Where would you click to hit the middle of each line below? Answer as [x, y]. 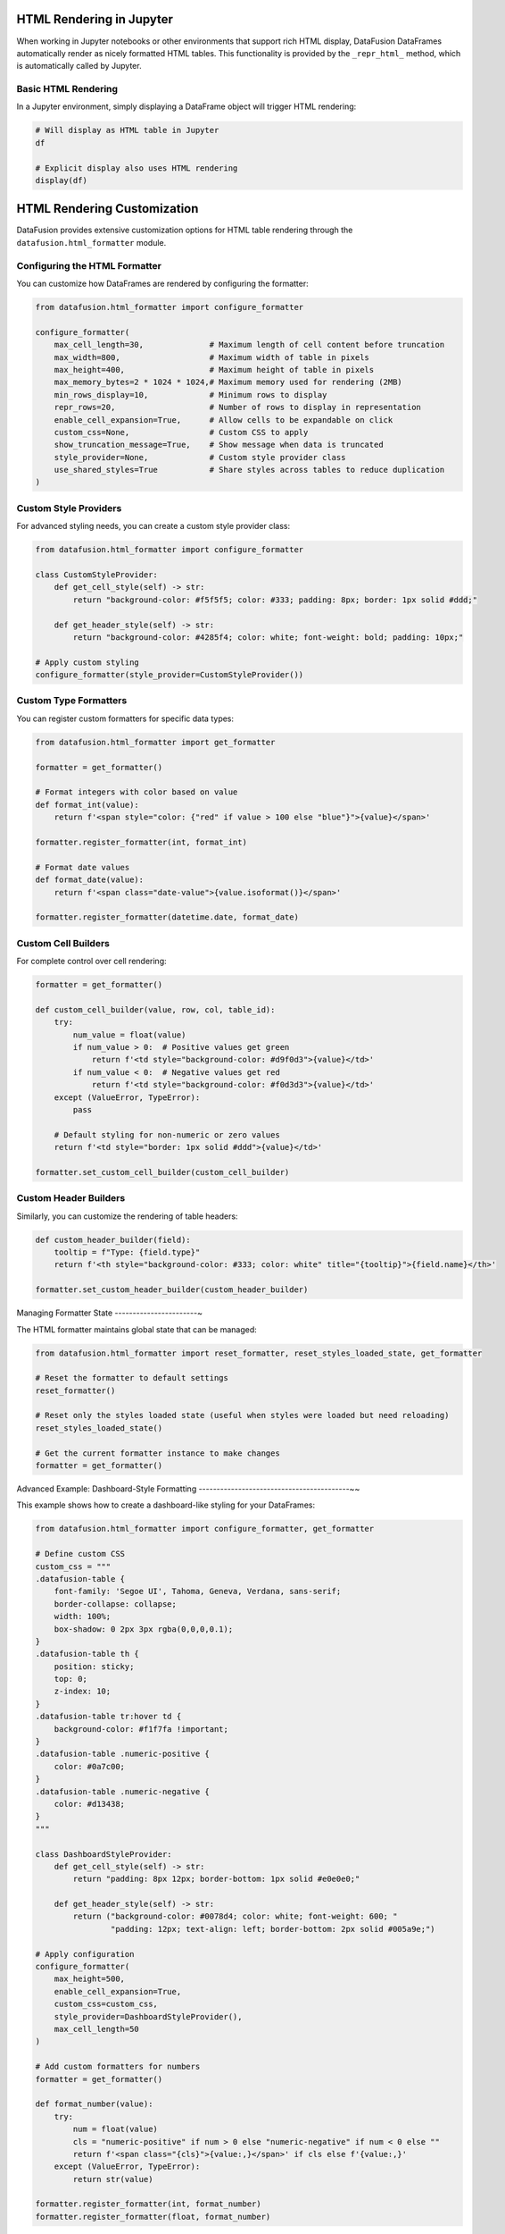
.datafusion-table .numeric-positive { [122, 1754]
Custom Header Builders [71, 1198]
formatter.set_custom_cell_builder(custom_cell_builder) [162, 1172]
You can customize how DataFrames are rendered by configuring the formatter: [162, 284]
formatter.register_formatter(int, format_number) [149, 2204]
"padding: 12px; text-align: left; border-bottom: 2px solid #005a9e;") [273, 1929]
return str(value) [113, 2179]
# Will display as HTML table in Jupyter [127, 130]
